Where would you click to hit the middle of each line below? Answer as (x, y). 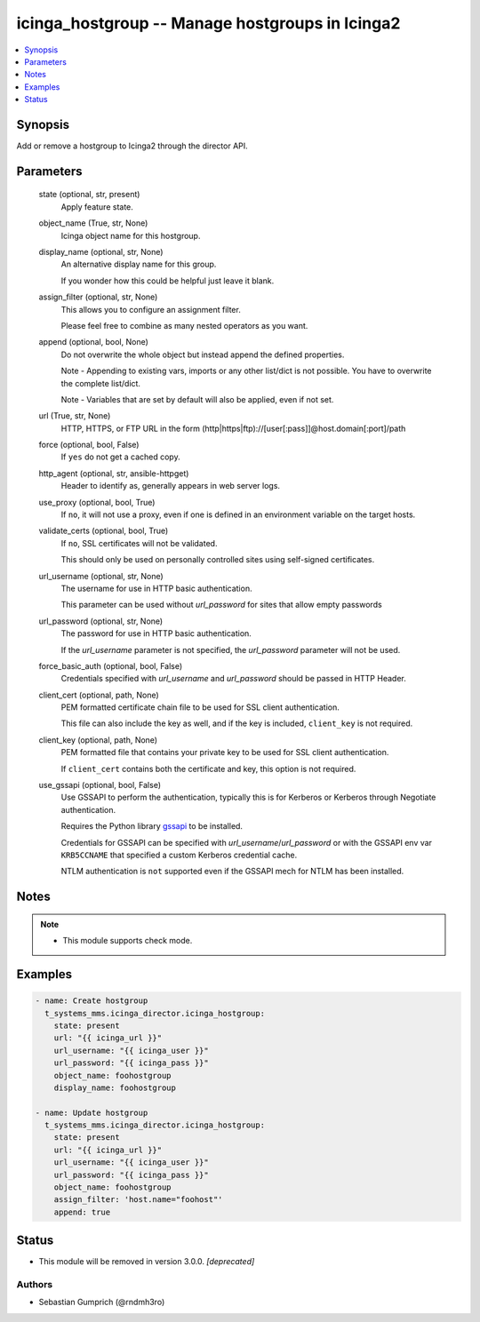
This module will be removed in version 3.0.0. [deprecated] (147, 1262)
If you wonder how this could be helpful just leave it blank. (168, 281)
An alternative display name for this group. (139, 264)
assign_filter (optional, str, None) (98, 297)
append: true (82, 1212)
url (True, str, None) (75, 416)
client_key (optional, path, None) (98, 740)
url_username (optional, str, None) (101, 576)
